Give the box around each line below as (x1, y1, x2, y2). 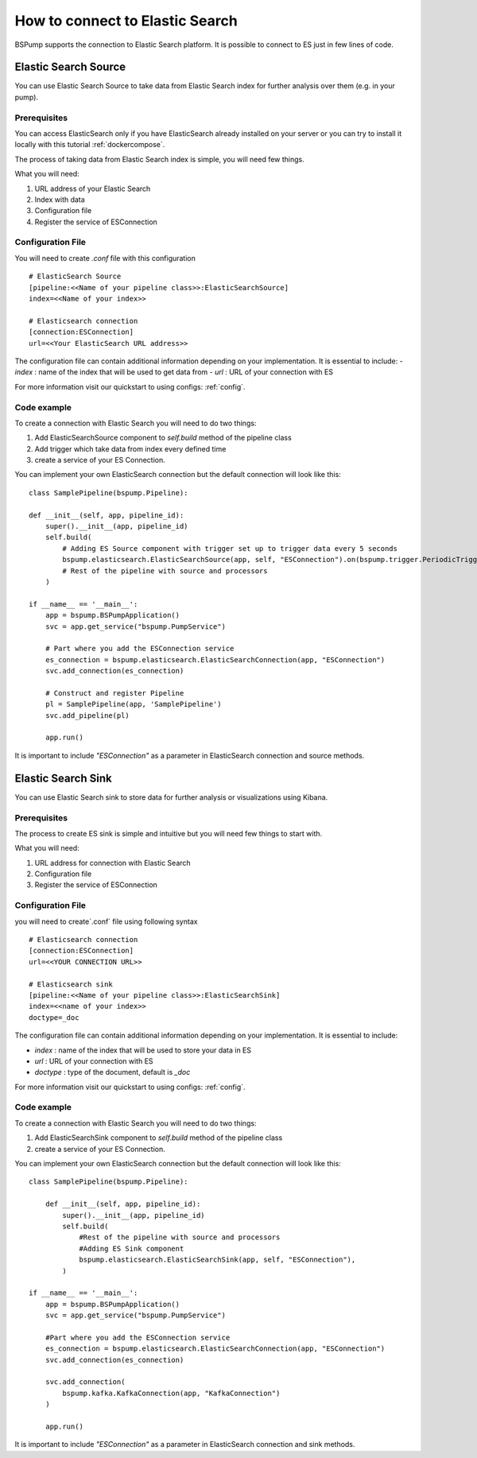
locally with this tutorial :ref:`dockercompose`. (14, 140, 165, 149)
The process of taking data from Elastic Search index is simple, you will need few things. (14, 154, 305, 164)
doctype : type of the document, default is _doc (34, 1068, 191, 1077)
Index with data (34, 195, 85, 204)
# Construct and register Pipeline (45, 688, 184, 697)
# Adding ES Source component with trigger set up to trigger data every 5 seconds (62, 544, 397, 553)
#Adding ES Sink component (79, 1244, 184, 1253)
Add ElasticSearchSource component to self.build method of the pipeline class (34, 433, 292, 443)
